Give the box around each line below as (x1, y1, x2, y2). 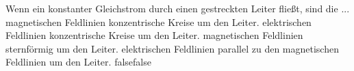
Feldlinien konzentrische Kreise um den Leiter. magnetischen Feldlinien (5, 28, 303, 42)
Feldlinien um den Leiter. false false (5, 55, 151, 69)
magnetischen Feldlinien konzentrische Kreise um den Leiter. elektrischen (5, 14, 312, 29)
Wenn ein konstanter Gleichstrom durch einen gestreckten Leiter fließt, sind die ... (5, 1, 350, 15)
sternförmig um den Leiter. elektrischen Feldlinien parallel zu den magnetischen (5, 41, 339, 55)
